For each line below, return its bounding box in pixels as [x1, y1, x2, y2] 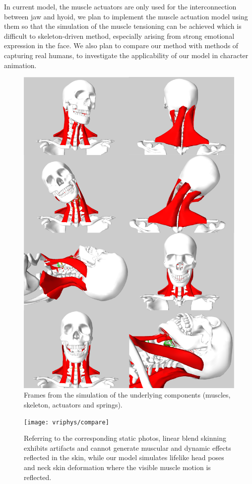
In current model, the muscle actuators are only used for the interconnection [4, 1, 237, 11]
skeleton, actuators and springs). [24, 399, 123, 409]
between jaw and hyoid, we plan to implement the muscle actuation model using [4, 11, 248, 21]
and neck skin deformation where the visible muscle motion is [24, 462, 211, 472]
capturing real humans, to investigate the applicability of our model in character [4, 50, 249, 60]
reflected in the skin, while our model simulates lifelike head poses [24, 452, 224, 463]
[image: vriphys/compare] [24, 418, 109, 426]
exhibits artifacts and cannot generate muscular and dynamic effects [24, 442, 231, 453]
